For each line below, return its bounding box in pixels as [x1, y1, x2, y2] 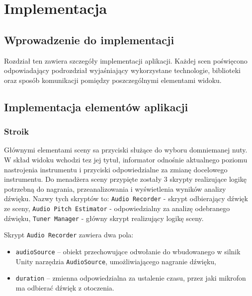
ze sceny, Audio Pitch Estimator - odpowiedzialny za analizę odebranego [4, 203, 230, 213]
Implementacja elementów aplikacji [4, 99, 188, 114]
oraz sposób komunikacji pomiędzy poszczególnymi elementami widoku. [4, 74, 222, 85]
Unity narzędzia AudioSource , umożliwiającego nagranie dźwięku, [15, 256, 216, 266]
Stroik [4, 125, 29, 138]
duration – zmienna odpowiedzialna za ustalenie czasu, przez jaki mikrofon [15, 273, 246, 283]
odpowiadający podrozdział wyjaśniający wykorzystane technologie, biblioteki [4, 65, 241, 75]
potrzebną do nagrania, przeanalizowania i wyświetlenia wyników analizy [4, 183, 226, 194]
